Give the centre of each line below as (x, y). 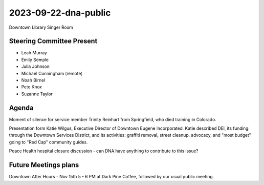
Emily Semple (35, 60)
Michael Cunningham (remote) (52, 73)
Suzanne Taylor (37, 94)
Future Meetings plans (44, 165)
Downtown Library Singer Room (41, 27)
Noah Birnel (33, 80)
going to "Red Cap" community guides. (48, 142)
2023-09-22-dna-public (60, 13)
